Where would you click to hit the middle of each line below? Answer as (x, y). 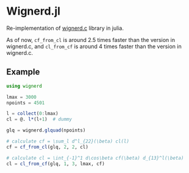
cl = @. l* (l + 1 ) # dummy (39, 119)
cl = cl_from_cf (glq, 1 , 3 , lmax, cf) (55, 164)
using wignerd (24, 86)
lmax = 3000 (21, 97)
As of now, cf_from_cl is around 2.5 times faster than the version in (91, 40)
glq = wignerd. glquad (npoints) (46, 130)
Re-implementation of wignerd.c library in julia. (65, 28)
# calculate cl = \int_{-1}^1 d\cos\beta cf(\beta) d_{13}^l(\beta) (95, 158)
